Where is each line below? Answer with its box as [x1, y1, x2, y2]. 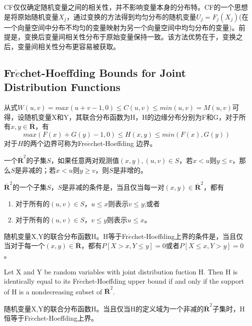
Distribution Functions [4, 79, 121, 94]
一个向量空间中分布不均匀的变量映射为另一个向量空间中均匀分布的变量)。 [4, 22, 239, 32]
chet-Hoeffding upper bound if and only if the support [82, 276, 244, 286]
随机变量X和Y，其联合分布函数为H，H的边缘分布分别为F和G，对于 [24, 111, 239, 122]
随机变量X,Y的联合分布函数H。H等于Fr [4, 231, 129, 241]
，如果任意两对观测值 [51, 155, 119, 165]
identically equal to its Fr [4, 276, 79, 286]
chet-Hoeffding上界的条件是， [131, 231, 223, 241]
